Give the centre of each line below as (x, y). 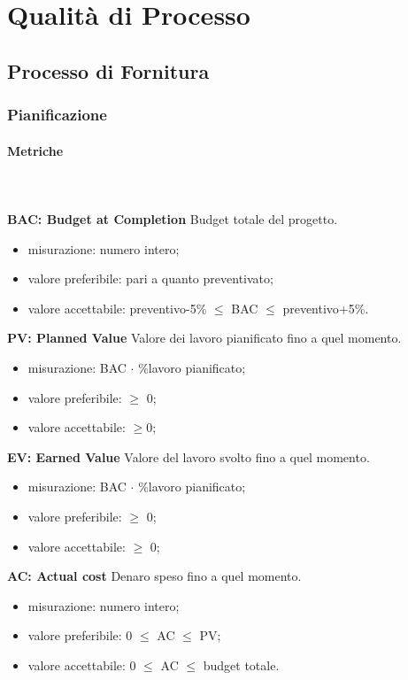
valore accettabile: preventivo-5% (117, 308)
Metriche (35, 150)
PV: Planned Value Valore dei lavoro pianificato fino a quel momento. (204, 338)
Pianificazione (57, 115)
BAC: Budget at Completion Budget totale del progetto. (173, 218)
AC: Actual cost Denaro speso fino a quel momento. (154, 576)
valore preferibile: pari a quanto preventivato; (150, 278)
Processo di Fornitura (108, 70)
